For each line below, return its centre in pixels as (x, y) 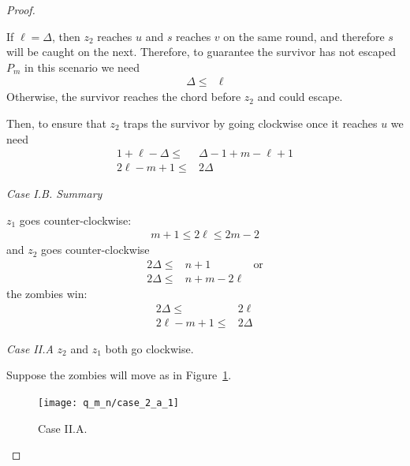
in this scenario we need (82, 67)
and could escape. (300, 97)
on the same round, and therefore (304, 36)
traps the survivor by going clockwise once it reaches (250, 123)
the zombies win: (47, 294)
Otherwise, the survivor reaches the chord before (124, 97)
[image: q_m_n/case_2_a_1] (108, 403)
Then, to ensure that (56, 123)
